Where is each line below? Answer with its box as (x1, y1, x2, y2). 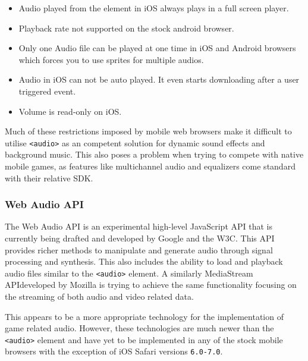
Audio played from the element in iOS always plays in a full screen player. (18, 2, 289, 14)
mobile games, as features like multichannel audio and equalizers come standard (5, 160, 296, 172)
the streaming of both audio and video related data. (5, 290, 194, 303)
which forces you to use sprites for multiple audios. (18, 53, 204, 65)
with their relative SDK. (5, 171, 93, 184)
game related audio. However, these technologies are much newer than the (5, 322, 274, 334)
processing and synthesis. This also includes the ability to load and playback (5, 255, 283, 268)
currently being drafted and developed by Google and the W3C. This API (5, 232, 275, 244)
